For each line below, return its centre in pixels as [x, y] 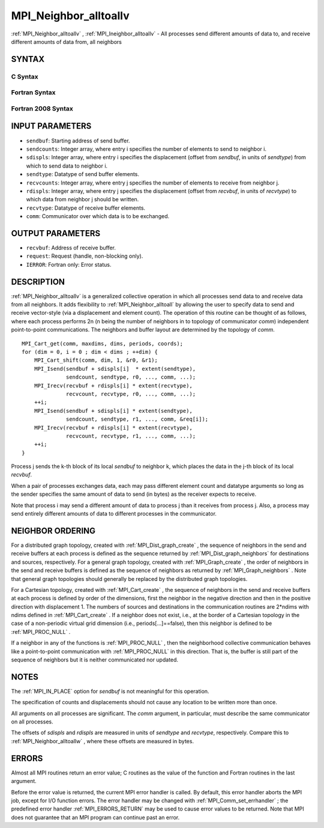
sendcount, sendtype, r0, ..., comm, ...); [131, 377]
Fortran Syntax [33, 93]
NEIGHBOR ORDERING [53, 531]
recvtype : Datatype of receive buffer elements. [86, 208]
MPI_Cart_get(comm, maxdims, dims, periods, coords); [102, 343]
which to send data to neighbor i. [67, 166]
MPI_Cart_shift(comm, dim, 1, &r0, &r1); [96, 360]
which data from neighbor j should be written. [82, 199]
